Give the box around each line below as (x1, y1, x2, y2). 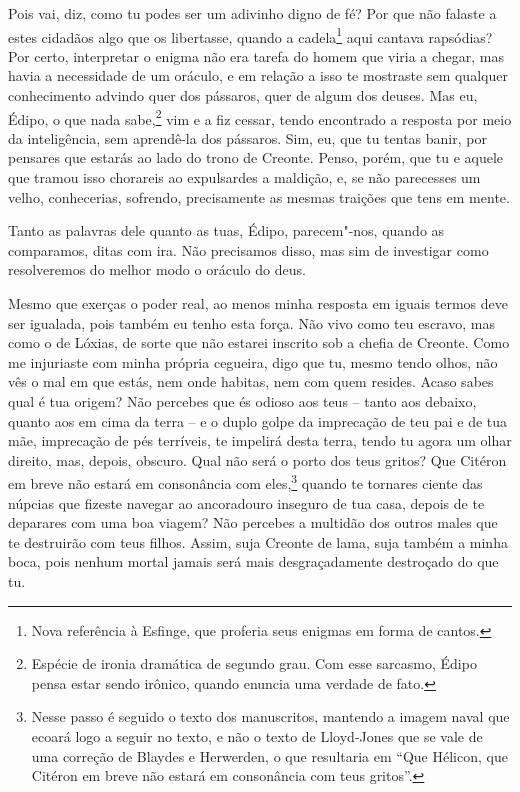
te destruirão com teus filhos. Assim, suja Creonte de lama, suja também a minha (8, 531, 508, 552)
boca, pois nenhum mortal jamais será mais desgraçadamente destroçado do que (8, 551, 499, 572)
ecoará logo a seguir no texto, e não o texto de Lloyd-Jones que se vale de (31, 725, 483, 746)
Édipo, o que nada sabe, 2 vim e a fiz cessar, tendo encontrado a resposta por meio (8, 105, 512, 129)
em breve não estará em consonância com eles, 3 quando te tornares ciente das (8, 470, 483, 494)
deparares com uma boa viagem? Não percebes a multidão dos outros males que (8, 512, 498, 533)
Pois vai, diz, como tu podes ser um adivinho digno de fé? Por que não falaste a (8, 3, 497, 23)
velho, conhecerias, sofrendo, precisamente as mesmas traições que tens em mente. (8, 186, 510, 207)
